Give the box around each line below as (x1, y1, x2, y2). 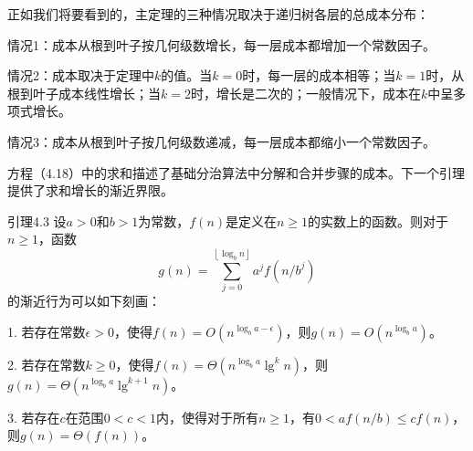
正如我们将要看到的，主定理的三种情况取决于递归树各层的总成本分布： (7, 5, 429, 23)
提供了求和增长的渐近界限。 (7, 181, 173, 200)
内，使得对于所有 (156, 407, 258, 426)
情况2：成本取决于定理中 (7, 66, 154, 85)
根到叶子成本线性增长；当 (7, 83, 161, 102)
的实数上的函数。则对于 (308, 211, 449, 230)
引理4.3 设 (7, 211, 67, 230)
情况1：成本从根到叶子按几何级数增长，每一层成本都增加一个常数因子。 (7, 35, 436, 54)
